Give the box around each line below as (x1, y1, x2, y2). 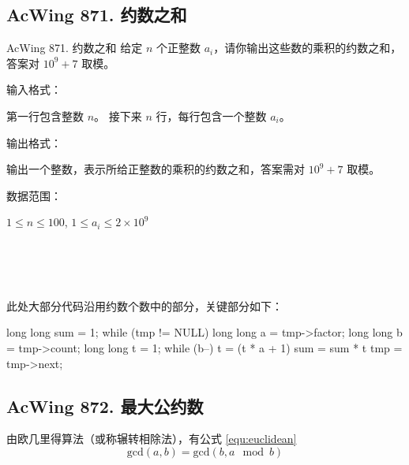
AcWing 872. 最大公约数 (6, 393, 204, 418)
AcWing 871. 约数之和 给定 (6, 39, 143, 56)
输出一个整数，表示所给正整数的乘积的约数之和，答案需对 (6, 161, 305, 177)
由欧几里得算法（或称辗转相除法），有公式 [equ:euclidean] (6, 430, 297, 447)
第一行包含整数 (6, 107, 84, 124)
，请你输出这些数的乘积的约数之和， (213, 39, 402, 56)
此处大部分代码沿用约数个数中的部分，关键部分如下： (6, 297, 283, 314)
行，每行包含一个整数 (156, 107, 267, 124)
